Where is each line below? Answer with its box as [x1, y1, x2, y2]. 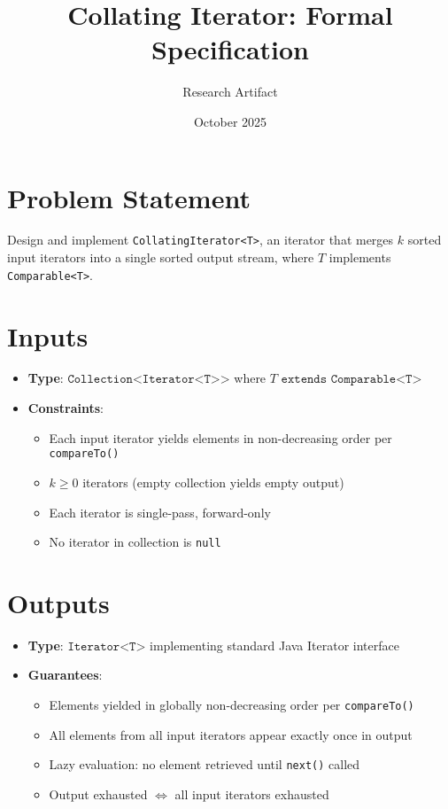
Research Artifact [182, 82, 278, 101]
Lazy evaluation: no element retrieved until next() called [49, 755, 360, 774]
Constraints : [27, 399, 104, 417]
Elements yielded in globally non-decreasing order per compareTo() [49, 696, 414, 714]
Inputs [7, 317, 89, 354]
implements [328, 248, 391, 267]
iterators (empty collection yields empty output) [82, 472, 344, 491]
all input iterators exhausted [174, 784, 329, 803]
